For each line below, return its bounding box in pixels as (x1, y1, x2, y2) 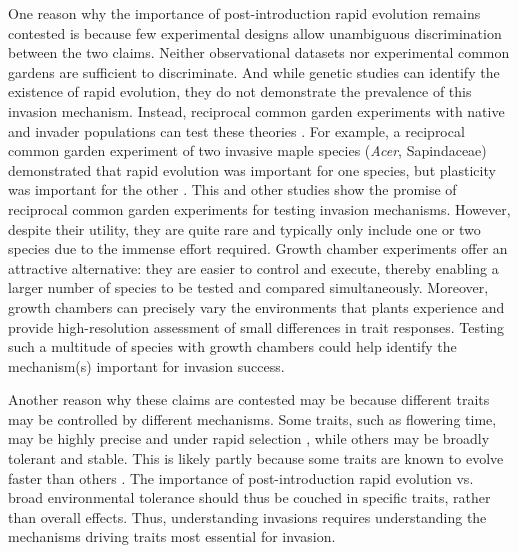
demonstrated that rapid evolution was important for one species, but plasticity (8, 159, 496, 180)
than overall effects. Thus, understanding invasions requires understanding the (8, 506, 487, 527)
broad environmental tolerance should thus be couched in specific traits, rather (8, 487, 491, 508)
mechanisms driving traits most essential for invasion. (8, 526, 336, 547)
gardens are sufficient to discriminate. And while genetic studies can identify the (8, 61, 500, 82)
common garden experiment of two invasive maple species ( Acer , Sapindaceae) (8, 140, 487, 161)
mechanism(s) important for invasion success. (8, 355, 285, 376)
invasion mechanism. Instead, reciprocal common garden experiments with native (8, 100, 505, 121)
